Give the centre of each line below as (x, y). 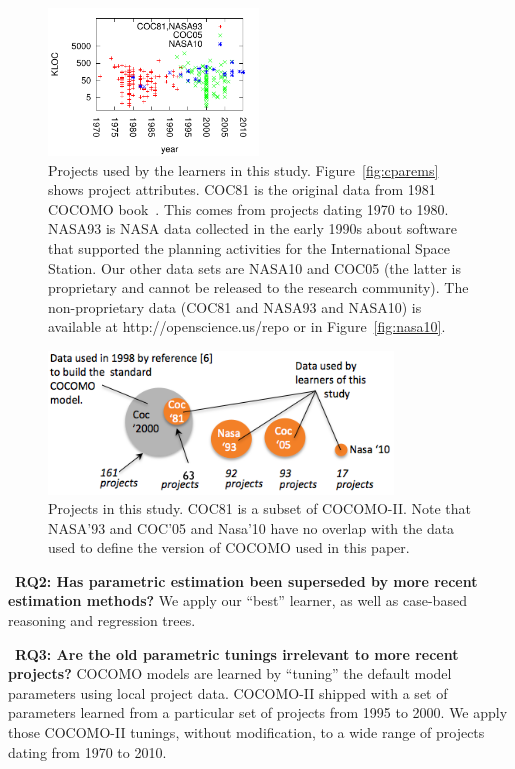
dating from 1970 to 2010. (87, 751)
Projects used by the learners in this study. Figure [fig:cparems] (243, 169)
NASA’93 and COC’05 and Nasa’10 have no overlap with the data (251, 527)
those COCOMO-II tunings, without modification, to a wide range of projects (246, 732)
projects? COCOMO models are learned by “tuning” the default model (230, 673)
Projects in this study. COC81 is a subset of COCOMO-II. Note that (260, 508)
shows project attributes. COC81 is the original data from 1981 (242, 189)
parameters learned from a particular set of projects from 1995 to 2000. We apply (258, 712)
